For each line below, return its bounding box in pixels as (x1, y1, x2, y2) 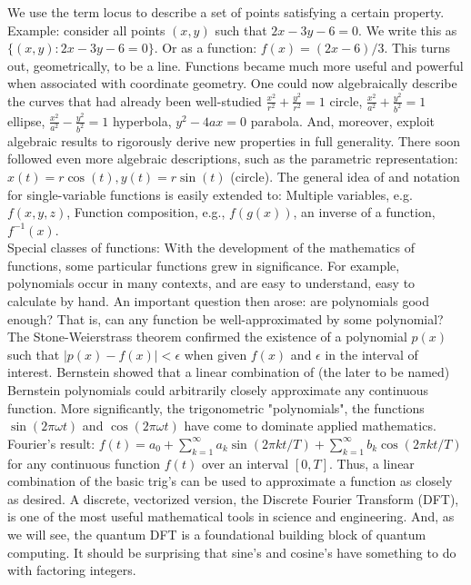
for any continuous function (7, 453, 161, 472)
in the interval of (325, 344, 418, 363)
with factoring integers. (7, 560, 136, 580)
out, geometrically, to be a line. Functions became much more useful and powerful (7, 55, 464, 74)
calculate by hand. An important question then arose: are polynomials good (7, 292, 429, 311)
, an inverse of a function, (293, 203, 436, 222)
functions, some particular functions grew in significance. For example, (7, 255, 400, 274)
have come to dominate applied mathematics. (184, 416, 436, 435)
